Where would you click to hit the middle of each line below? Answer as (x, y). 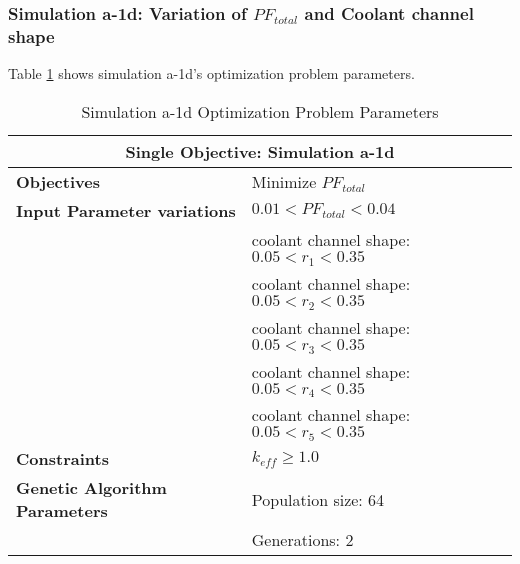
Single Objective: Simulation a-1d (260, 151)
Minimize (284, 181)
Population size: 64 (318, 499)
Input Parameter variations (126, 210)
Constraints (62, 459)
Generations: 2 (302, 540)
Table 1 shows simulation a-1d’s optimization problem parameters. (211, 73)
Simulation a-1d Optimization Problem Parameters (260, 111)
